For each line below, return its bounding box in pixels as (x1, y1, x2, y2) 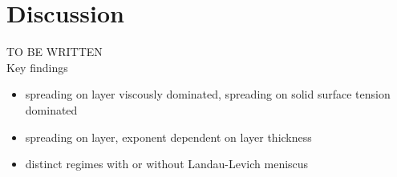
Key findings (6, 58, 68, 75)
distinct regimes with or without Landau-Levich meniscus (25, 155, 309, 172)
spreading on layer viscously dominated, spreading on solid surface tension (25, 86, 391, 103)
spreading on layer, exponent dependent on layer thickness (25, 128, 312, 145)
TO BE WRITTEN (6, 43, 103, 60)
